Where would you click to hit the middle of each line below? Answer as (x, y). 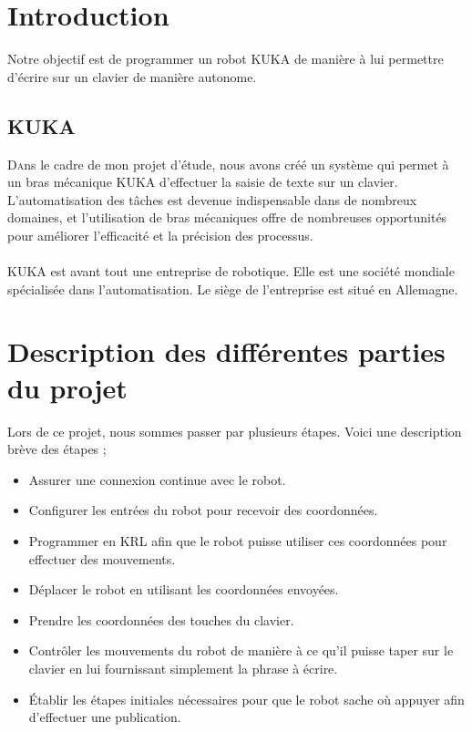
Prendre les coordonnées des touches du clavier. (161, 619)
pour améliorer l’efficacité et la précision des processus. (160, 235)
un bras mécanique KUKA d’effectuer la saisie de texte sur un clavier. (203, 182)
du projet (67, 387)
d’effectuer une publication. (105, 717)
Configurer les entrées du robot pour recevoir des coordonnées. (203, 510)
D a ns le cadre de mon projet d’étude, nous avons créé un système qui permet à (228, 164)
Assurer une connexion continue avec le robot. (157, 479)
